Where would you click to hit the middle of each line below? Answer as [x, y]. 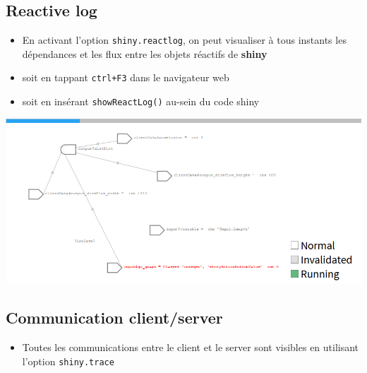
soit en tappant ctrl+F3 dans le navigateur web [126, 77]
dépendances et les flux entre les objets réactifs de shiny [145, 53]
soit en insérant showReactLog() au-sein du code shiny [141, 101]
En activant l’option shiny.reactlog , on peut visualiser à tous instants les [184, 40]
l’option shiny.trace [68, 361]
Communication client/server [114, 318]
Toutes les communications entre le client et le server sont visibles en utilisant [191, 347]
